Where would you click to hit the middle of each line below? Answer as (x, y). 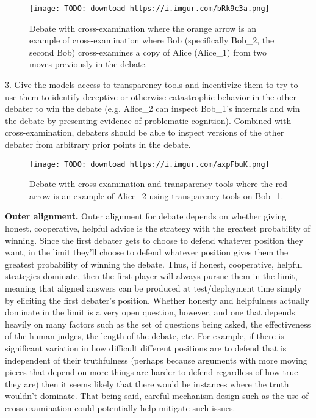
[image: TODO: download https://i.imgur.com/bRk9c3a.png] (149, 9)
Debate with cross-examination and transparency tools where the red (159, 184)
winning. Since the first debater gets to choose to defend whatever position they (154, 240)
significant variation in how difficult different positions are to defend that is (146, 347)
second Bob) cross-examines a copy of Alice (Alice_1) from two (148, 52)
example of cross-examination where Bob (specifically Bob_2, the (152, 40)
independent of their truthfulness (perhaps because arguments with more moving (156, 360)
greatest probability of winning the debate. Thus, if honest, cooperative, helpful (154, 264)
